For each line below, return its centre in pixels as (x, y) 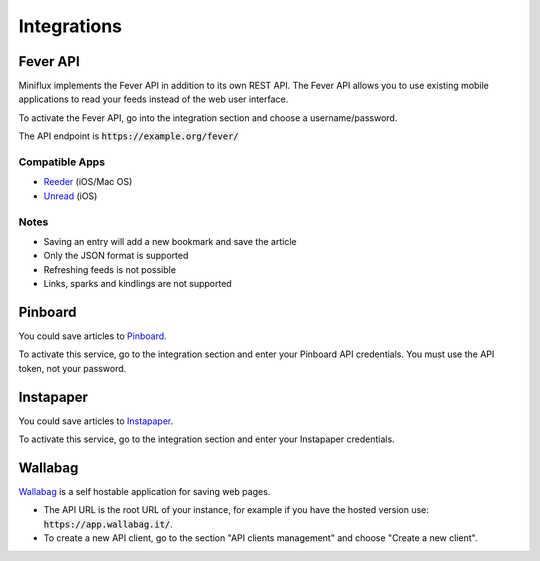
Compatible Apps (61, 162)
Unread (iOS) (70, 196)
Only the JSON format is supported (116, 256)
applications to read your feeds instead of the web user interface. (153, 99)
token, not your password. (72, 368)
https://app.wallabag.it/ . (108, 524)
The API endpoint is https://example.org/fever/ (128, 136)
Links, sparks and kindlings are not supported (137, 284)
